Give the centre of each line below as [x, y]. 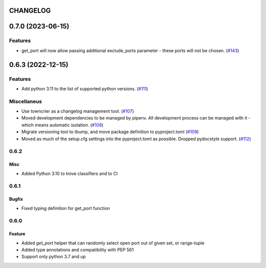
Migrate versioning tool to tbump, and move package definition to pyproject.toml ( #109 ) [110, 132]
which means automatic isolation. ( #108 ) [62, 125]
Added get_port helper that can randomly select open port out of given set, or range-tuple [113, 243]
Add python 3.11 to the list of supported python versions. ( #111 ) [85, 89]
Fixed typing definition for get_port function [66, 208]
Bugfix [16, 199]
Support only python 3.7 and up [54, 257]
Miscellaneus [25, 101]
